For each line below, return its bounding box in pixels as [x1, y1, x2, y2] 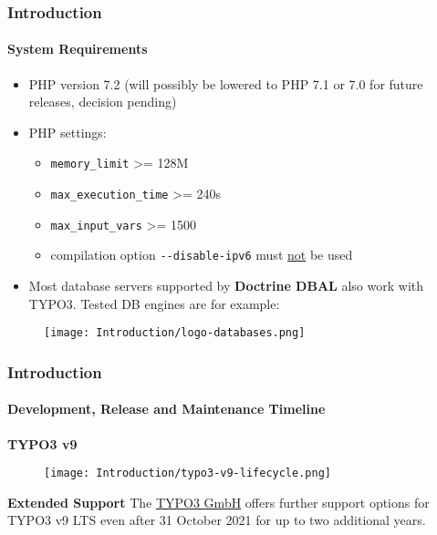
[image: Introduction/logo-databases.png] [44, 326, 306, 340]
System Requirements [7, 39, 148, 58]
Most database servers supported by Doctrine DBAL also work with [28, 276, 424, 295]
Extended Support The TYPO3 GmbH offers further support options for [7, 492, 430, 511]
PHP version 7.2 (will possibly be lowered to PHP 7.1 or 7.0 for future [28, 74, 423, 93]
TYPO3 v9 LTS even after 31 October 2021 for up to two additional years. [7, 510, 426, 530]
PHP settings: [28, 122, 107, 141]
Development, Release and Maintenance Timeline [7, 399, 326, 418]
